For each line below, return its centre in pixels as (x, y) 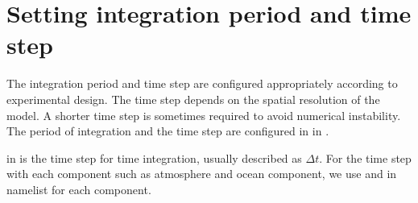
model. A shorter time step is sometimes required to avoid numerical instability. (204, 115)
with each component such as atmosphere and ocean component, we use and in (202, 174)
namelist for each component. (79, 189)
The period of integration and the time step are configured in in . (168, 131)
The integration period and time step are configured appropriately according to (202, 83)
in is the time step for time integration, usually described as (154, 157)
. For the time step (365, 157)
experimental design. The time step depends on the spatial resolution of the (193, 99)
